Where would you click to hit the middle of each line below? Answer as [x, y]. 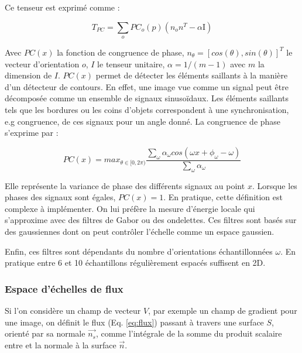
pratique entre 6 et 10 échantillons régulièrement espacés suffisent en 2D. [135, 263]
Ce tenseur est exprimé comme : [62, 7]
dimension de [28, 75]
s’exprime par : [32, 133]
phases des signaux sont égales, [60, 197]
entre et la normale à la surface [61, 345]
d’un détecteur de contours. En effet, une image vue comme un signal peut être [147, 86]
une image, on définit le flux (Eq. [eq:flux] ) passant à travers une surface [134, 322]
